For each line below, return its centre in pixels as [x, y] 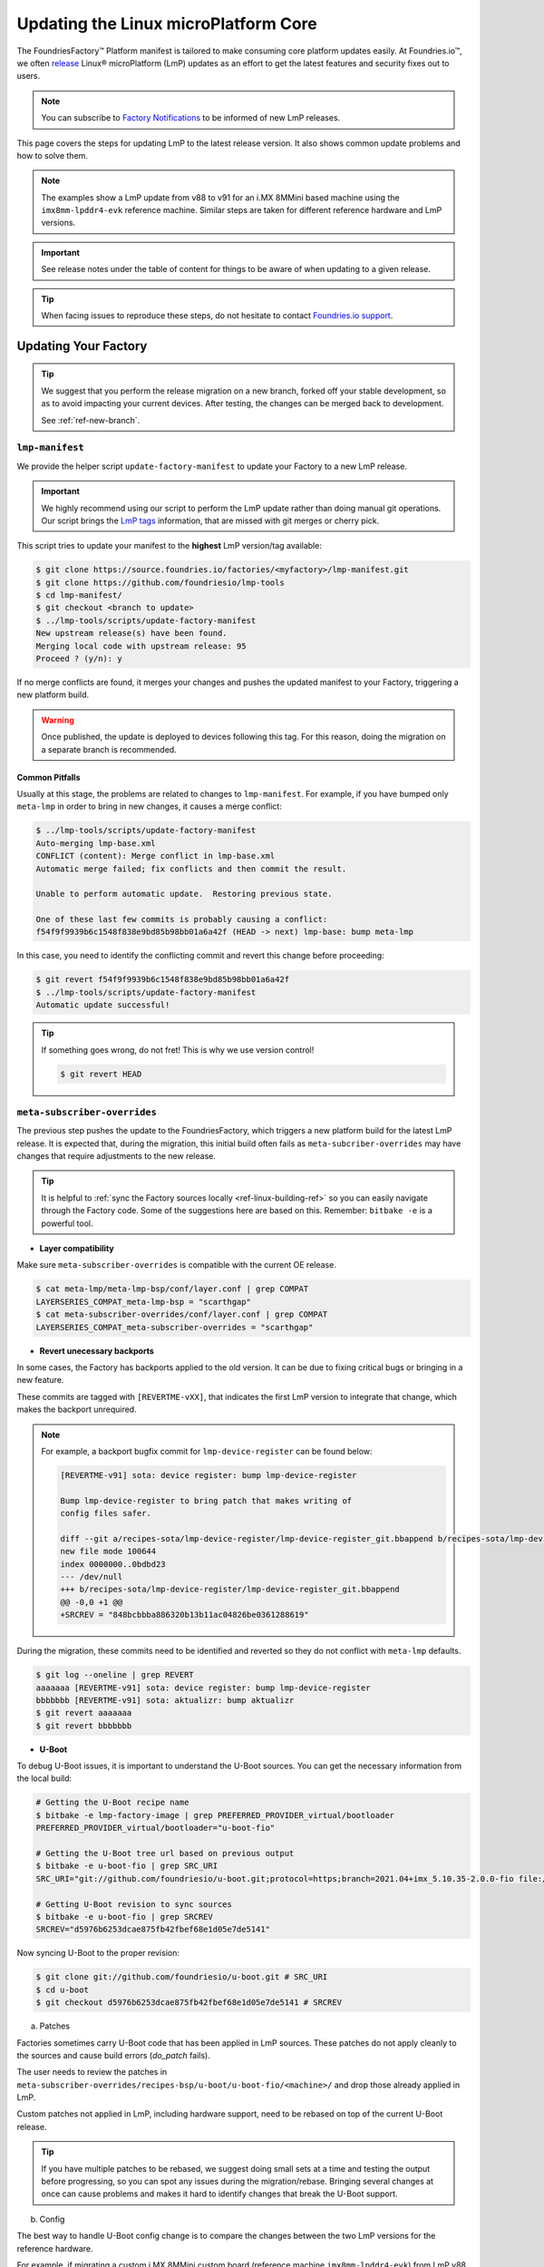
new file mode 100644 [108, 1552]
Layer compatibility [77, 1249]
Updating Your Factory [82, 346]
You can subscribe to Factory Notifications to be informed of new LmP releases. [191, 118]
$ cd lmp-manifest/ [79, 595]
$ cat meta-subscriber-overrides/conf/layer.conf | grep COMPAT [182, 1314]
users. [29, 76]
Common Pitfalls [49, 777]
